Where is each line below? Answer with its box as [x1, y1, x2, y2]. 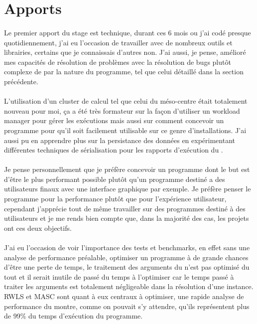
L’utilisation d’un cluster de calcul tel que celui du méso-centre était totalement [4, 96, 248, 106]
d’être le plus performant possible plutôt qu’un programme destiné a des [4, 173, 225, 184]
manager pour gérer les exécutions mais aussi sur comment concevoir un [4, 115, 224, 126]
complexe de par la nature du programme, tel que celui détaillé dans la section [4, 66, 244, 77]
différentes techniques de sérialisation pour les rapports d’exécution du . [4, 145, 223, 155]
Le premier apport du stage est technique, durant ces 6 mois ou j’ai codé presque [4, 27, 251, 37]
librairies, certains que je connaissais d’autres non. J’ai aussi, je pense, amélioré [4, 47, 246, 57]
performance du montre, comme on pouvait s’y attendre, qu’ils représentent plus [4, 301, 250, 311]
